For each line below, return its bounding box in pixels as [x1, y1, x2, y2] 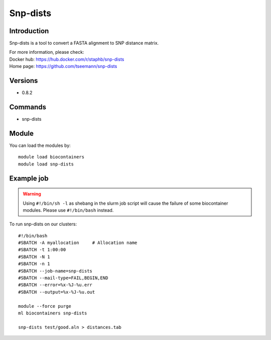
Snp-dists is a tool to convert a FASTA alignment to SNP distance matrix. [9, 40, 159, 46]
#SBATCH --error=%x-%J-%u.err [18, 282, 93, 288]
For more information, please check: [9, 49, 84, 55]
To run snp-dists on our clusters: [9, 221, 77, 227]
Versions [9, 76, 38, 85]
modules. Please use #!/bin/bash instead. [23, 207, 114, 213]
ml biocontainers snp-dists [18, 310, 87, 316]
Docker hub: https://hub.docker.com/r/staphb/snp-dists [9, 56, 124, 62]
